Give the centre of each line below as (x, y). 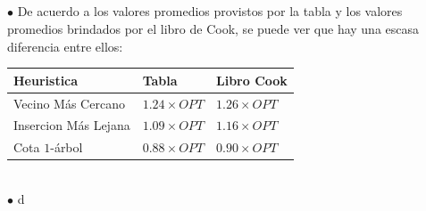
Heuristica (46, 80)
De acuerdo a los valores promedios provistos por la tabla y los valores (210, 11)
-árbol (67, 147)
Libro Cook (252, 80)
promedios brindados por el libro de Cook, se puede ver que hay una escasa (213, 28)
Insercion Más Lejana (72, 125)
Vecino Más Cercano (69, 103)
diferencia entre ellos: (65, 46)
